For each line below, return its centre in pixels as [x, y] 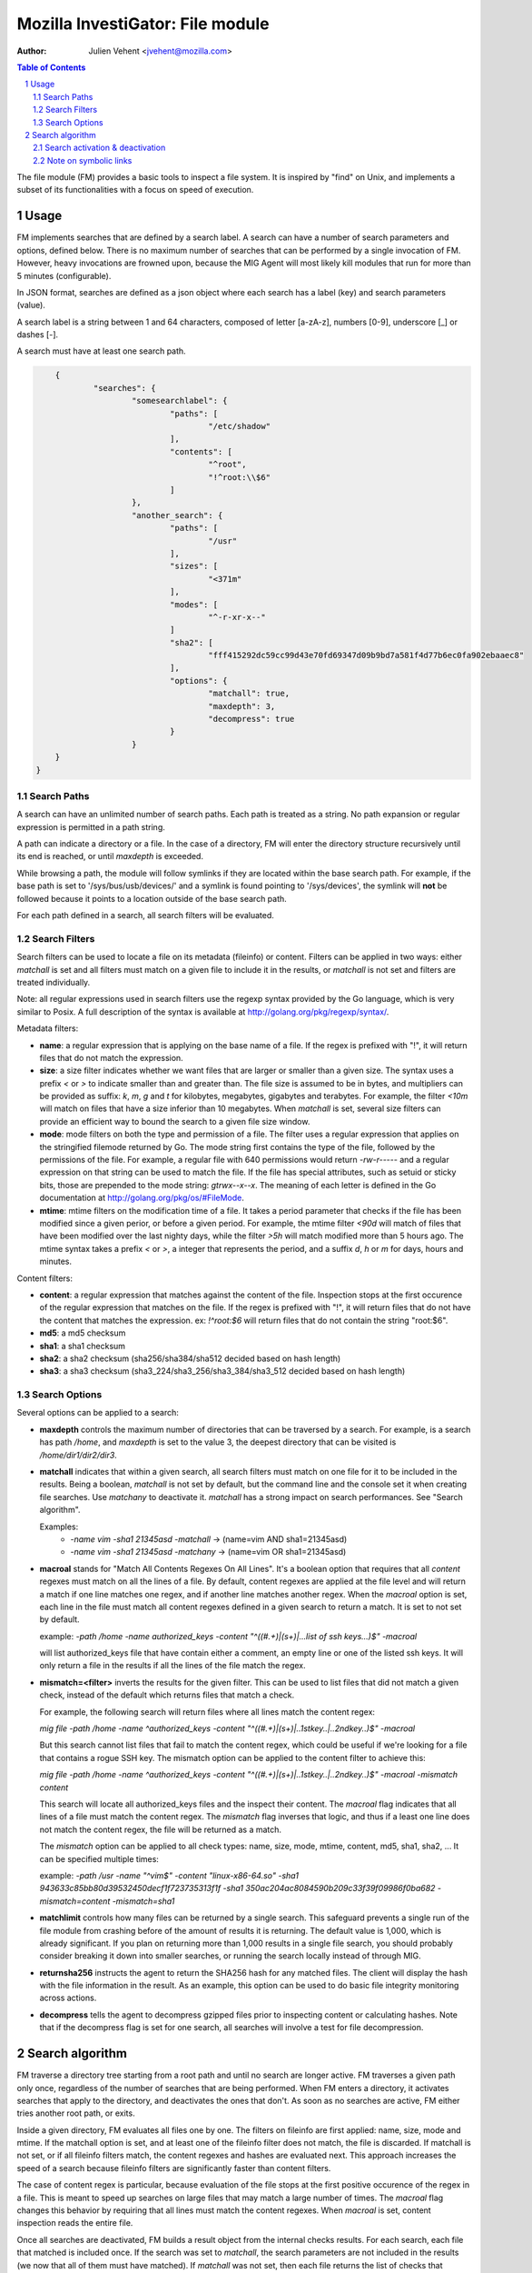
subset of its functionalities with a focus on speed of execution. [135, 190]
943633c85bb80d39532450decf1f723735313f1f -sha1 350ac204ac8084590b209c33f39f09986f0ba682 [237, 1888]
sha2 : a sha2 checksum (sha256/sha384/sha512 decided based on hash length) [190, 1358]
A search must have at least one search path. [101, 351]
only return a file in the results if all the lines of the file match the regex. [172, 1666]
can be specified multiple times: [99, 1858]
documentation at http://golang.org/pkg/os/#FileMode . [142, 1198]
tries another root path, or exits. [76, 2113]
